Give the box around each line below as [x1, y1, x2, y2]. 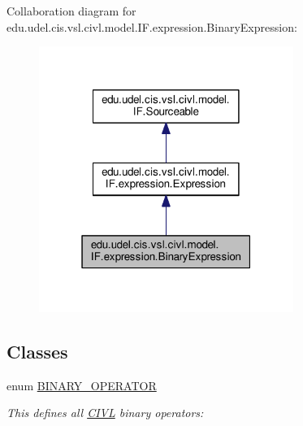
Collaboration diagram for [6, 2, 136, 19]
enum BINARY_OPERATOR [6, 376, 157, 393]
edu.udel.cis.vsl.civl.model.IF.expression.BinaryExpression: [6, 18, 297, 35]
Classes [6, 338, 68, 363]
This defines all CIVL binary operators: [6, 404, 204, 421]
